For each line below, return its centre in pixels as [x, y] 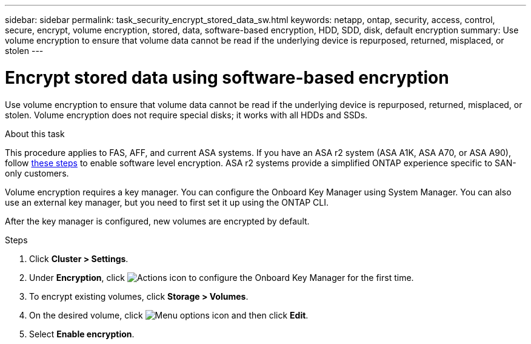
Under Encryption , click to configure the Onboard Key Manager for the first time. [222, 277]
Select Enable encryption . [82, 334]
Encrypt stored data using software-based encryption [227, 77]
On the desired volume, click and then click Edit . [169, 315]
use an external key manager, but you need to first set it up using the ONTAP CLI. [167, 202]
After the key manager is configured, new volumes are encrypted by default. [157, 221]
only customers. [37, 173]
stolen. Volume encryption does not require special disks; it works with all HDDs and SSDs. [186, 115]
